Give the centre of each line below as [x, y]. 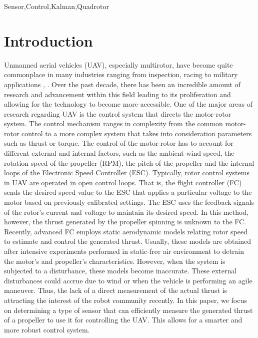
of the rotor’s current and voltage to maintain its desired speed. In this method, [126, 212]
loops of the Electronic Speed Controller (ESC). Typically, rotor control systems [127, 173]
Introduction [48, 40]
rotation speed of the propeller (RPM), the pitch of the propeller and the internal [129, 162]
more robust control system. [47, 329]
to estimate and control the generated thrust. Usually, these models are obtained [128, 241]
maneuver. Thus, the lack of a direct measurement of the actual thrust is [116, 290]
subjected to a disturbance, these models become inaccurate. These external [120, 271]
